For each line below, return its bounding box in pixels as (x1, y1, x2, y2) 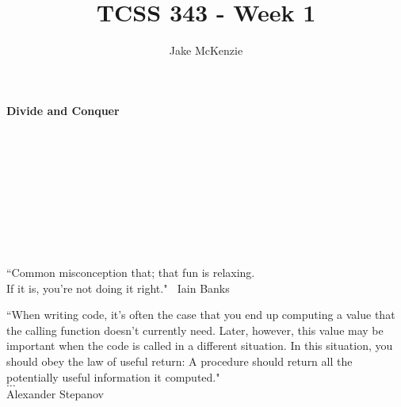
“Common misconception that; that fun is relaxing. (6, 264, 255, 281)
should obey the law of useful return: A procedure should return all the (6, 353, 353, 370)
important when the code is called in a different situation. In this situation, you (6, 337, 393, 354)
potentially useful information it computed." (6, 368, 220, 385)
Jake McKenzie (169, 42, 243, 59)
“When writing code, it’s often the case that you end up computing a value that (6, 306, 395, 323)
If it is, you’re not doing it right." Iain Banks (6, 279, 230, 296)
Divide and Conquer (6, 102, 120, 118)
